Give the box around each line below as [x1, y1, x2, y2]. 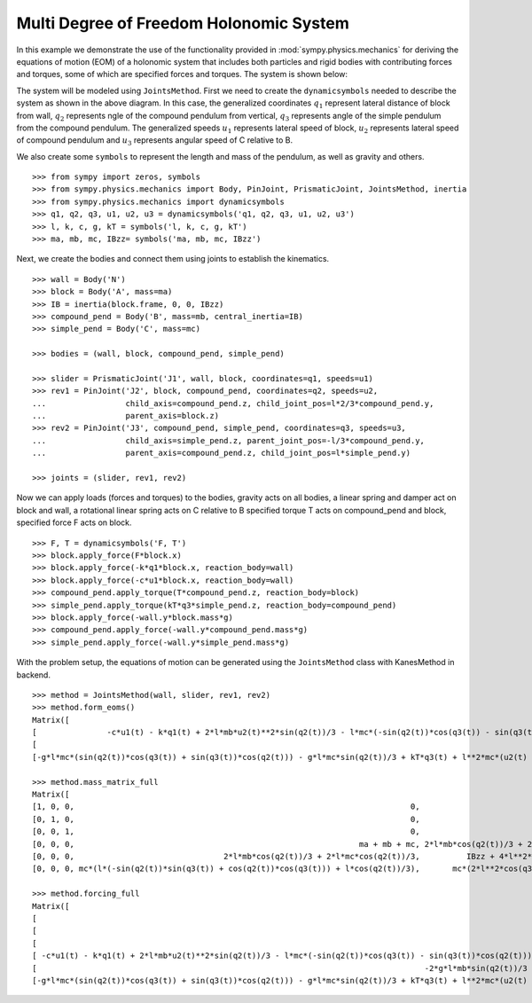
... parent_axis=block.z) [32, 411, 220, 421]
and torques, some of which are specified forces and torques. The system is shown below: [16, 69, 348, 80]
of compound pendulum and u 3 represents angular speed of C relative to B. [16, 135, 293, 148]
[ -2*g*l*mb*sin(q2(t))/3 [32, 963, 528, 973]
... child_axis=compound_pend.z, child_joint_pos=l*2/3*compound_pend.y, [32, 398, 434, 408]
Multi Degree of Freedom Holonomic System [16, 13, 349, 33]
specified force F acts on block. [16, 517, 132, 528]
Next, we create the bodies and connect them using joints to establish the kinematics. [16, 254, 330, 264]
